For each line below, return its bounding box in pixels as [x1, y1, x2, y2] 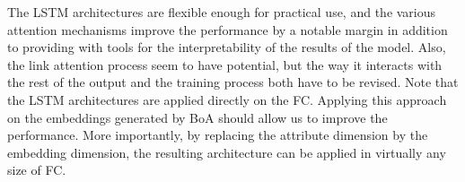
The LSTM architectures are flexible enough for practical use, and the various [7, 3, 436, 21]
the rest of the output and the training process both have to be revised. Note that [7, 73, 459, 91]
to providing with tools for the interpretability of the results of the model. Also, [7, 38, 446, 56]
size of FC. [7, 160, 66, 179]
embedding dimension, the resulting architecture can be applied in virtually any [7, 143, 446, 161]
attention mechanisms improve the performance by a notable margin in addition [7, 20, 448, 39]
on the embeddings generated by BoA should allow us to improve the [7, 108, 388, 126]
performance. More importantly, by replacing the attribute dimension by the [7, 126, 428, 144]
